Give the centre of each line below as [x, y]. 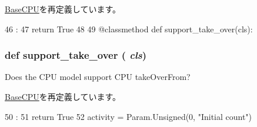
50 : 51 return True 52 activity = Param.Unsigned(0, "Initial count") [128, 116]
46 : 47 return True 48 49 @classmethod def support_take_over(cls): [129, 29]
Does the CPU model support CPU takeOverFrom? [98, 77]
